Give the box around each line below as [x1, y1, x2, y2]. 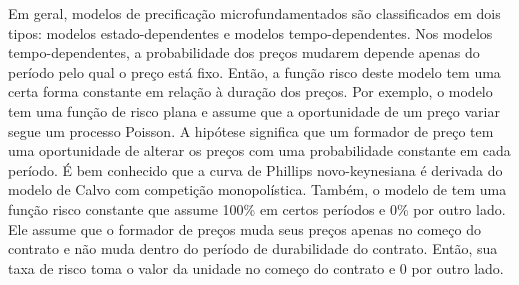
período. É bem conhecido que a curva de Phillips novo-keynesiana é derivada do [8, 159, 503, 180]
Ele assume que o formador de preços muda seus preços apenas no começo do [8, 218, 481, 239]
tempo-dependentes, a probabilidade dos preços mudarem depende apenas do [8, 42, 480, 63]
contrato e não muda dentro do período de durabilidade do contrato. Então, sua [8, 238, 498, 259]
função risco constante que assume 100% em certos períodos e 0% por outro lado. [8, 198, 506, 219]
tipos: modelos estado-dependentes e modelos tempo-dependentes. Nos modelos [8, 22, 493, 43]
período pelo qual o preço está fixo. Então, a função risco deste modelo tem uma [8, 61, 501, 82]
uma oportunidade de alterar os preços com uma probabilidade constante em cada [8, 140, 511, 161]
